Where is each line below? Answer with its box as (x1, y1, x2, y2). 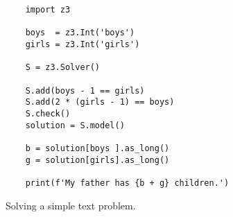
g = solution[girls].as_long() (25, 155, 170, 165)
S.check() (25, 108, 71, 119)
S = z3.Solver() (25, 62, 101, 73)
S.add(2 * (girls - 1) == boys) (25, 97, 175, 107)
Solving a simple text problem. (6, 198, 136, 212)
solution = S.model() (25, 120, 125, 130)
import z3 (25, 5, 71, 15)
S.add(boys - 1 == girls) (25, 85, 145, 96)
